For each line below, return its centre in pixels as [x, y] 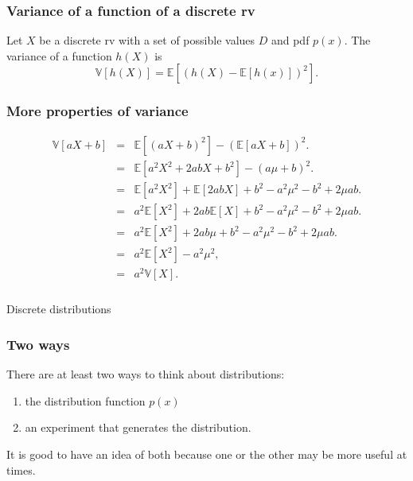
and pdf [290, 40]
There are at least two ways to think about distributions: [146, 374]
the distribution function [85, 400]
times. [21, 469]
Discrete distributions [59, 309]
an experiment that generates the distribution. [138, 427]
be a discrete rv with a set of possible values [147, 40]
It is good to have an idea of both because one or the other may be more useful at [207, 454]
